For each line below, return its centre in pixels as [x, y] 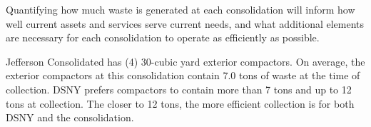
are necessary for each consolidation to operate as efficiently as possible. [163, 37]
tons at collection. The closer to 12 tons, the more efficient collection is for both [180, 103]
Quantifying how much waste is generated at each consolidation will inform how [181, 9]
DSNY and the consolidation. [70, 117]
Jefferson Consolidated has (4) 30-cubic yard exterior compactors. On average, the [185, 61]
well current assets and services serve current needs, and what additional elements [185, 23]
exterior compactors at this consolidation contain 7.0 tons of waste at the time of [183, 75]
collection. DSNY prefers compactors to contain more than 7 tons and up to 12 [179, 89]
